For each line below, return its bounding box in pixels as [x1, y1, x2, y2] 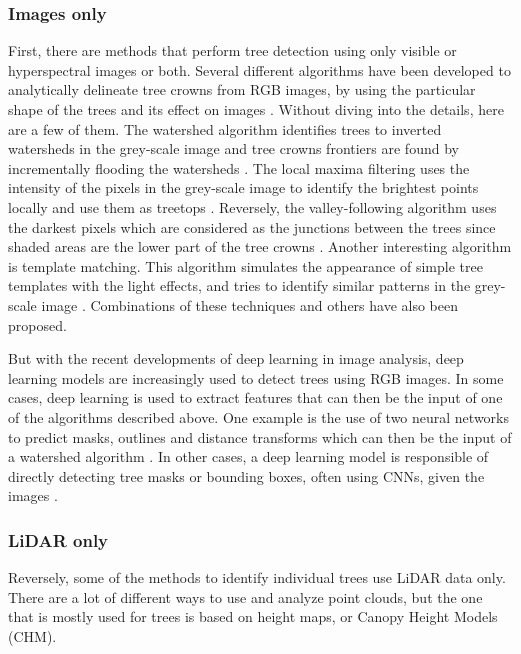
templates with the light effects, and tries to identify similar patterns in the [8, 275, 471, 296]
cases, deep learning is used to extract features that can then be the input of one [8, 387, 503, 408]
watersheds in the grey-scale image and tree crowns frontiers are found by [8, 138, 459, 159]
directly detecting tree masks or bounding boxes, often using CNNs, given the [8, 465, 485, 486]
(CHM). [8, 625, 57, 646]
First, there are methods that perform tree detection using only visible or [8, 40, 457, 61]
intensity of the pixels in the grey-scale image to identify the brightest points [8, 177, 479, 198]
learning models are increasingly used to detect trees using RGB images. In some [8, 367, 504, 388]
